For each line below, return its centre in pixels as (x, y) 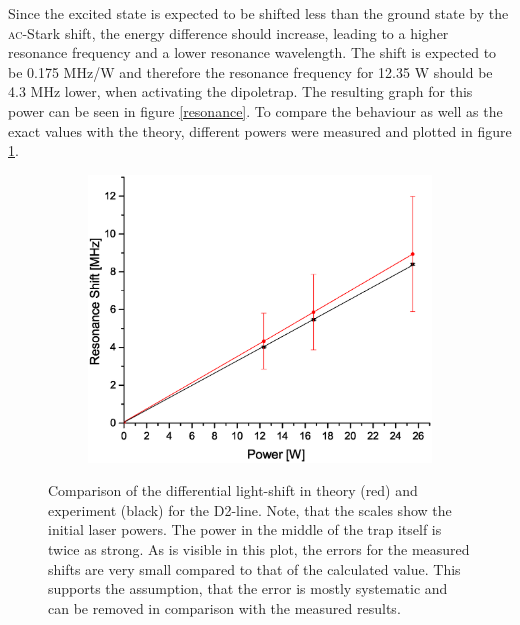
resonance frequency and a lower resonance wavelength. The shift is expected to (252, 52)
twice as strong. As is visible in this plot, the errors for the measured (259, 549)
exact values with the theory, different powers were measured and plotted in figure (260, 130)
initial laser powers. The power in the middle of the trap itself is (245, 529)
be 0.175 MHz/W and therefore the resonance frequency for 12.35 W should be (250, 71)
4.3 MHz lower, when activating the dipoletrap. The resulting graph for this (240, 91)
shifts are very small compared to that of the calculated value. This (254, 568)
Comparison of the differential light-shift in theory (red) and (233, 490)
